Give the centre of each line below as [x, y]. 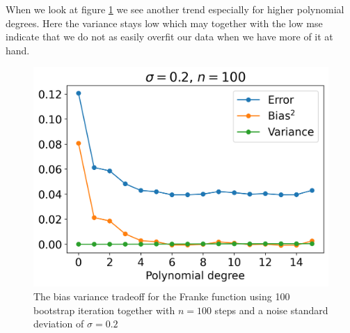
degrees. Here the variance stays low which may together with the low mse [164, 23]
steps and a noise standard [271, 310]
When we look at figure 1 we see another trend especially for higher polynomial [175, 9]
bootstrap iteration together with [104, 310]
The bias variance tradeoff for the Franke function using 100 [162, 296]
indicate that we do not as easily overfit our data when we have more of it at [169, 37]
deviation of [59, 324]
